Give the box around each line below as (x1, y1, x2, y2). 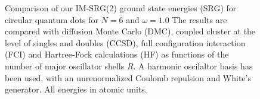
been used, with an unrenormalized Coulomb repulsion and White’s (5, 71, 251, 84)
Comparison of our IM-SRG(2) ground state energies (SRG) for (5, 2, 237, 14)
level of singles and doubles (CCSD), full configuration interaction (5, 36, 246, 49)
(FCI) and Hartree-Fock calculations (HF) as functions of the (5, 48, 229, 60)
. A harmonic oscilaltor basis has (133, 59, 253, 72)
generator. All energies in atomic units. (5, 83, 147, 95)
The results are (172, 13, 227, 25)
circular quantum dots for (5, 13, 98, 25)
